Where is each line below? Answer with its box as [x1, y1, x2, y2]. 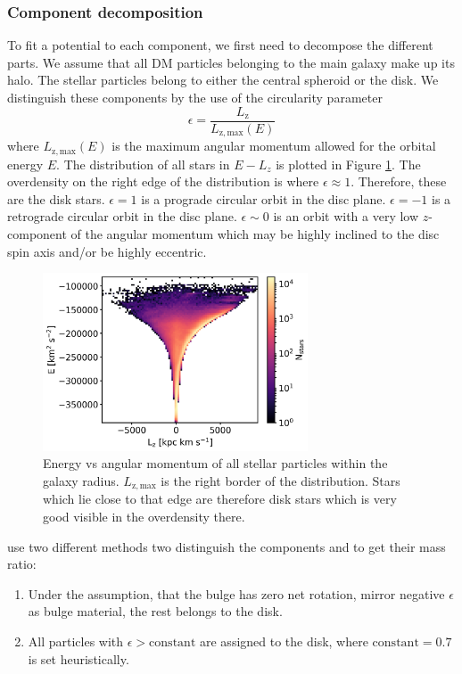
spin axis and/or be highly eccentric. [7, 242, 207, 260]
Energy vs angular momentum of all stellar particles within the [43, 454, 388, 473]
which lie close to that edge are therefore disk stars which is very [43, 489, 397, 508]
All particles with [28, 632, 124, 651]
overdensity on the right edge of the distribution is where [7, 172, 319, 191]
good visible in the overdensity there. [43, 507, 245, 526]
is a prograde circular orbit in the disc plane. [141, 189, 386, 208]
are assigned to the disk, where [200, 632, 368, 651]
